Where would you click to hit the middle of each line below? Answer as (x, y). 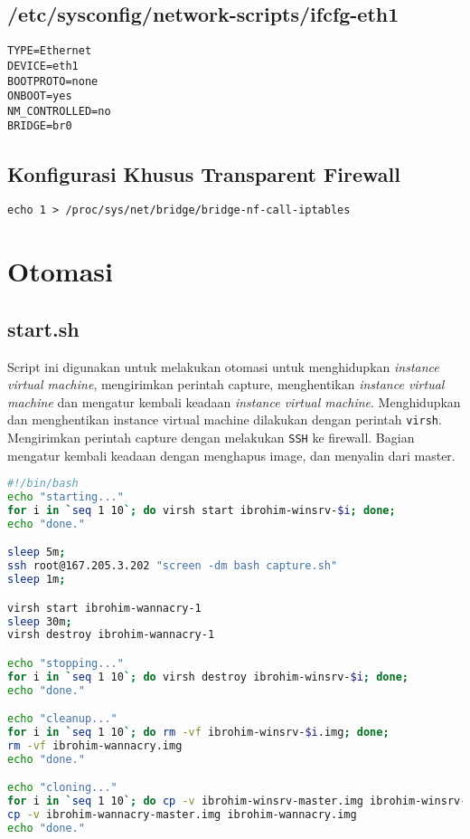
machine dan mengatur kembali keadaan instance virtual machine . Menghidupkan (234, 401)
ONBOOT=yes (40, 96)
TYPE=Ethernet (50, 51)
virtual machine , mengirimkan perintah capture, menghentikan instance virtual (226, 384)
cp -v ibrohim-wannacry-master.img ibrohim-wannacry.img (182, 815)
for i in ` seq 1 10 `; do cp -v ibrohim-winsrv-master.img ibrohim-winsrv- (237, 801)
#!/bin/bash (43, 484)
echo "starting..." (66, 497)
